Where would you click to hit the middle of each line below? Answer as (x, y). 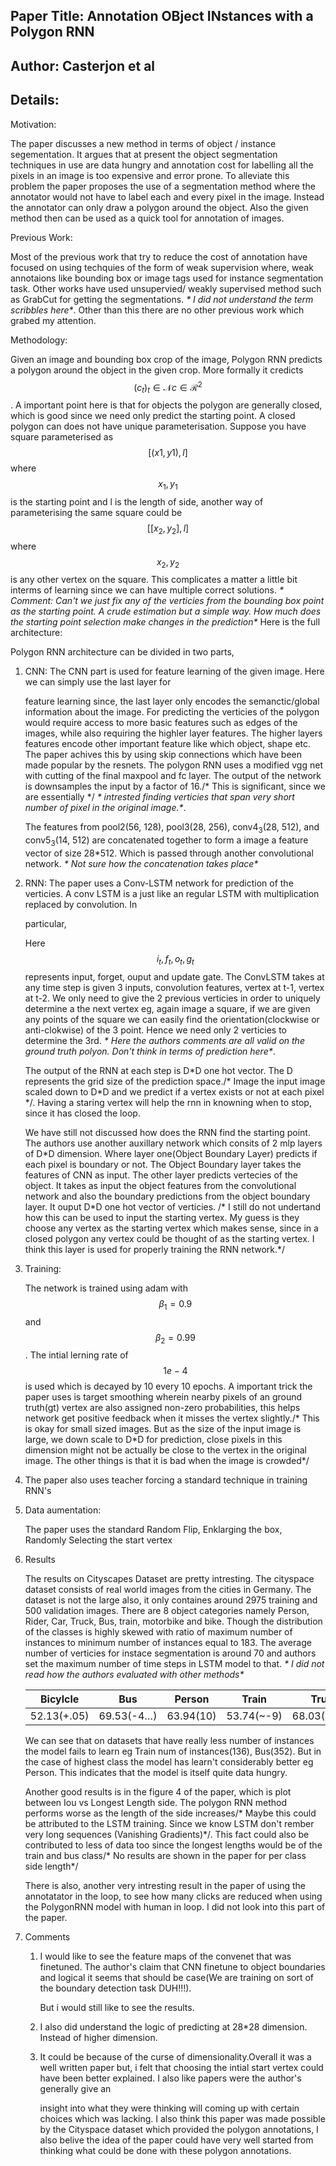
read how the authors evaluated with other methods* (134, 1675)
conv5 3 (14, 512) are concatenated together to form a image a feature (166, 841)
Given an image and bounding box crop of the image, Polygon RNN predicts (166, 359)
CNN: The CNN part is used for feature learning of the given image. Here (174, 671)
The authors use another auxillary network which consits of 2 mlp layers (173, 1143)
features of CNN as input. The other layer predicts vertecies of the (161, 1175)
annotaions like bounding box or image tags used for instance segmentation (167, 278)
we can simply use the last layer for (98, 682)
